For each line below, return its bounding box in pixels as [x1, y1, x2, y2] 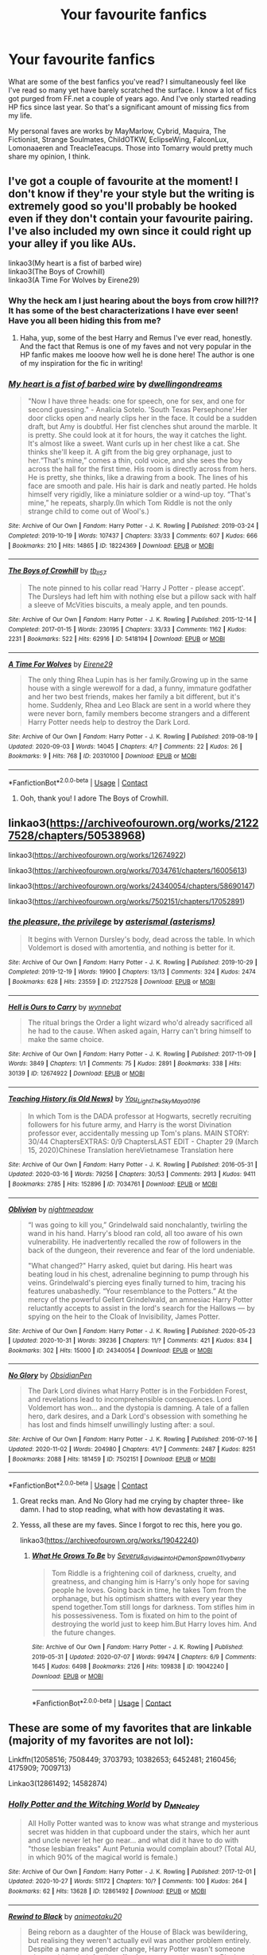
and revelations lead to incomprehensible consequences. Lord [27, 1394, 232, 1404]
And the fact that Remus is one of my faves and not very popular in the [19, 341, 252, 352]
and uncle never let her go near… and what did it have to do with [27, 1835, 239, 1845]
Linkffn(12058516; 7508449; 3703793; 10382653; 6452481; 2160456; [8, 1755, 237, 1764]
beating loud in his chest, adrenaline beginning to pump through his [27, 1269, 250, 1279]
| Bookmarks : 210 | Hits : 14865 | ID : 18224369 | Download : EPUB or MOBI [8, 541, 215, 549]
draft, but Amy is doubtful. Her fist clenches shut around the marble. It [27, 422, 258, 431]
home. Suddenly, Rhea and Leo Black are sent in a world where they [27, 700, 252, 710]
